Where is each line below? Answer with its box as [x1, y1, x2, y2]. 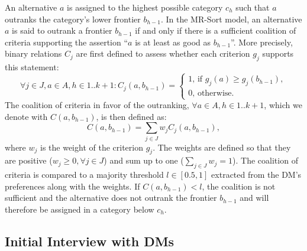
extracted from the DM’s [211, 168, 302, 181]
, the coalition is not [202, 180, 276, 192]
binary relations [5, 47, 62, 60]
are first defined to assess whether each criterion [76, 47, 250, 60]
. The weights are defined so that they [153, 141, 291, 153]
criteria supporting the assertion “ [5, 35, 128, 48]
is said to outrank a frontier [12, 24, 112, 37]
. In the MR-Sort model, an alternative [160, 12, 302, 25]
